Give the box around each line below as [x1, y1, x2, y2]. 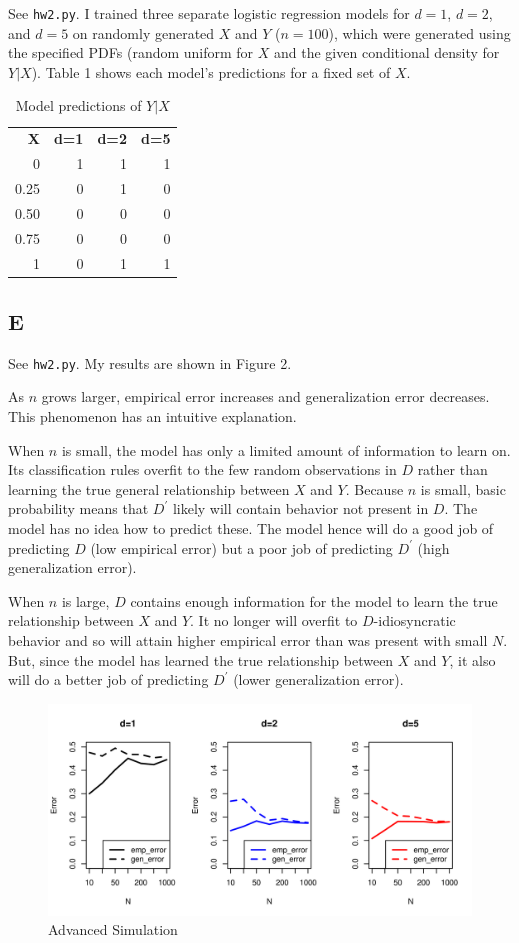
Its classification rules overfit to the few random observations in [8, 459, 397, 480]
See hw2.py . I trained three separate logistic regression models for [8, 3, 410, 23]
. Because [345, 478, 404, 499]
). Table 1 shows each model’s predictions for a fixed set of [31, 61, 391, 82]
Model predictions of [15, 95, 142, 116]
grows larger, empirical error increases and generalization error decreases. [41, 386, 490, 407]
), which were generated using [328, 22, 511, 43]
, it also [449, 649, 496, 670]
